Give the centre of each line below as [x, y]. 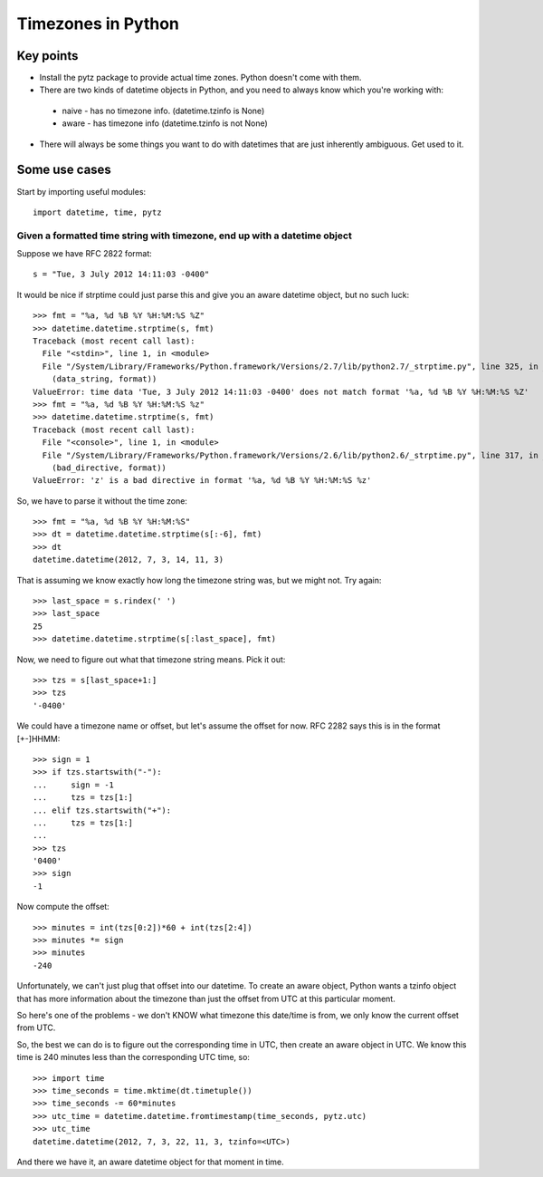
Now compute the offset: [63, 907]
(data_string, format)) [104, 379]
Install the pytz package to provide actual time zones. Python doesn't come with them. [200, 78]
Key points [48, 56]
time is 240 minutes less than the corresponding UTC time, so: [133, 1057]
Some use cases [64, 170]
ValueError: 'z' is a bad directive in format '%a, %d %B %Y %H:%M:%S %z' [202, 481]
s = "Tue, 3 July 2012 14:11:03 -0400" [121, 275]
